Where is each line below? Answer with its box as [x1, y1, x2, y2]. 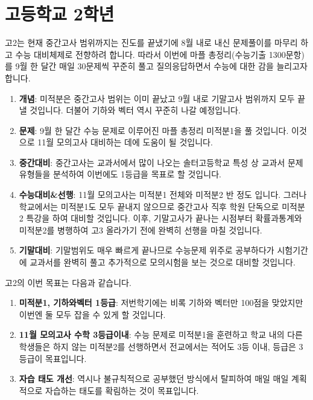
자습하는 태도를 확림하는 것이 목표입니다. [45, 384, 199, 396]
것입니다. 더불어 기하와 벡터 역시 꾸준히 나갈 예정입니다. [30, 104, 241, 116]
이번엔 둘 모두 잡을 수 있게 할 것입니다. [19, 308, 166, 320]
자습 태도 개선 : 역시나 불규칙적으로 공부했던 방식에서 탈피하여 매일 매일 [19, 372, 289, 385]
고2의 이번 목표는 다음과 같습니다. [5, 276, 131, 288]
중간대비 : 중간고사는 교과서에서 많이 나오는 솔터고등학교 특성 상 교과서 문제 [19, 156, 303, 168]
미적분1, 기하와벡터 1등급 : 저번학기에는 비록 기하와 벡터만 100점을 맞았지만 [19, 296, 303, 309]
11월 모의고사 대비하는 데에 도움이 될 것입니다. [37, 136, 213, 148]
